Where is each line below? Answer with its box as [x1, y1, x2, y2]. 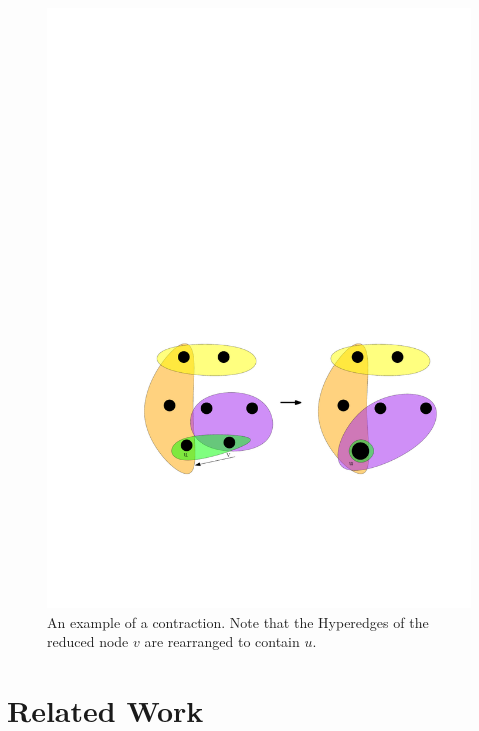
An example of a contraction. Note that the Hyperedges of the [47, 611, 429, 632]
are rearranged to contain [144, 631, 300, 652]
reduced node [47, 631, 129, 652]
